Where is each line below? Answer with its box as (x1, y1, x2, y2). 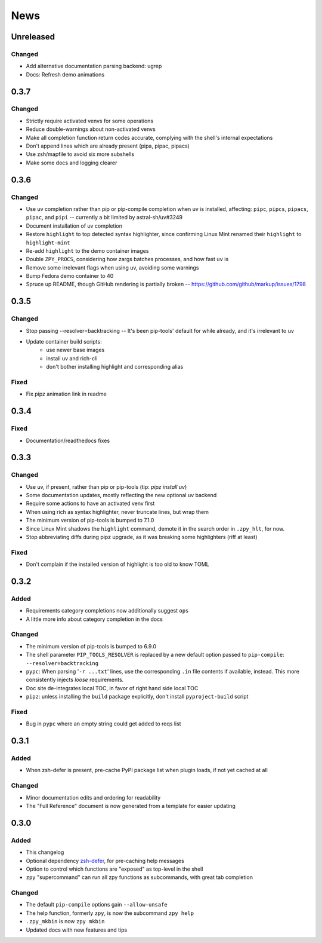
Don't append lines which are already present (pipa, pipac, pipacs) (26, 142, 190, 149)
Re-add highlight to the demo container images (26, 247, 149, 254)
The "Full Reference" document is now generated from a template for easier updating (26, 803, 236, 809)
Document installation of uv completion (26, 222, 122, 229)
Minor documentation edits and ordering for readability (26, 794, 161, 801)
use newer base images (46, 347, 105, 354)
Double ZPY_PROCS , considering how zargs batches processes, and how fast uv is (26, 256, 229, 263)
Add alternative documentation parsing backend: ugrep (26, 63, 162, 70)
